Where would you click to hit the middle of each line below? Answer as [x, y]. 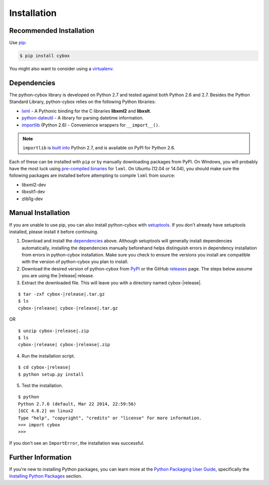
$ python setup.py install [51, 374]
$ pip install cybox [45, 56]
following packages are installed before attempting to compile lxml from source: [92, 176]
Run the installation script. [48, 356]
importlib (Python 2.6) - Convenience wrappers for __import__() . [91, 125]
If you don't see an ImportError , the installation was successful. [77, 443]
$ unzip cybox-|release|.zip [54, 331]
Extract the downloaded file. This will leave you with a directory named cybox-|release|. [112, 283]
